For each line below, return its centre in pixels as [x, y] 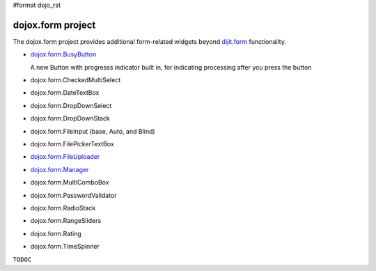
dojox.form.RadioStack [63, 208]
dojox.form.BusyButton [63, 54]
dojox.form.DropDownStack [70, 118]
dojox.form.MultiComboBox [70, 183]
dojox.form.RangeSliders [66, 221]
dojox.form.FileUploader [65, 157]
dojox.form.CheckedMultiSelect [76, 80]
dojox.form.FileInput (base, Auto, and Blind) [93, 131]
